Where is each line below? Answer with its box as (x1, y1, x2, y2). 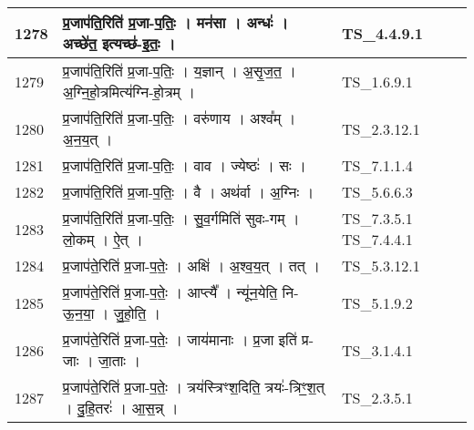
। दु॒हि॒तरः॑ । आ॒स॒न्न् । (62, 397, 179, 418)
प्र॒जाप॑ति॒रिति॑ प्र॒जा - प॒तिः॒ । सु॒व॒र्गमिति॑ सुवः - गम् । (62, 208, 300, 229)
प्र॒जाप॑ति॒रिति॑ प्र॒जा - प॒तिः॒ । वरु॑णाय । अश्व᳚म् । (62, 107, 296, 128)
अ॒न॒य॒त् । (62, 128, 113, 149)
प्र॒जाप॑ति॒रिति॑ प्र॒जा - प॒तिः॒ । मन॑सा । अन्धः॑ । (62, 12, 289, 33)
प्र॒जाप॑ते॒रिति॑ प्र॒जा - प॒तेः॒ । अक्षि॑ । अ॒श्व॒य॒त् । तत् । (62, 255, 320, 276)
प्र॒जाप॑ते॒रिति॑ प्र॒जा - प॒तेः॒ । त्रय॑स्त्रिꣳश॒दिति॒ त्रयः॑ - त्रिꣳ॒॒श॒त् (62, 376, 325, 397)
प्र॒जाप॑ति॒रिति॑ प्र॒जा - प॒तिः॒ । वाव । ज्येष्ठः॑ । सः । (62, 155, 306, 176)
